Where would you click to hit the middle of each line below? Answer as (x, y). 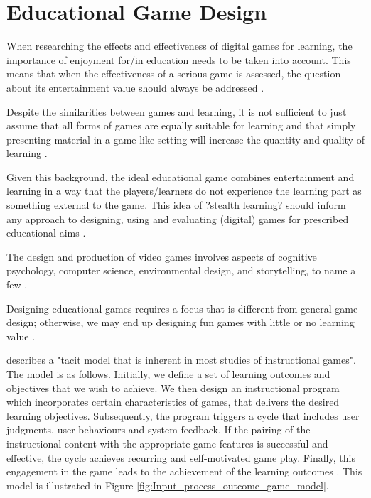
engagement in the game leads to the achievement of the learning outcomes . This (184, 471)
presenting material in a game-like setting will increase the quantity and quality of (185, 139)
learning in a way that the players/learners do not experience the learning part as (184, 191)
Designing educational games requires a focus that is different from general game (182, 308)
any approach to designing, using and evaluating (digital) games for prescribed (178, 218)
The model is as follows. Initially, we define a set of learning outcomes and (168, 374)
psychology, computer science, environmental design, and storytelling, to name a (181, 270)
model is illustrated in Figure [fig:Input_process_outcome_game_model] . (168, 485)
